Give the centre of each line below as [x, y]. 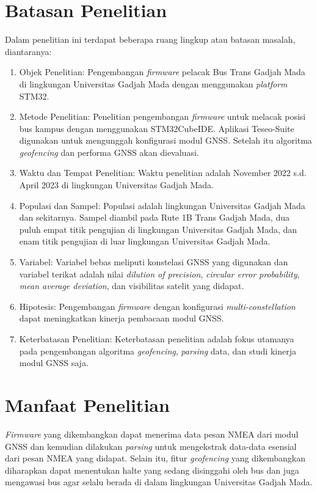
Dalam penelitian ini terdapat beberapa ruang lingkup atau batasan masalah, [150, 39]
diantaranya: [28, 51]
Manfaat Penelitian [87, 404]
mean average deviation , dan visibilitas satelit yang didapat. [132, 286]
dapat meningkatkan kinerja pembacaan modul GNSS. [122, 318]
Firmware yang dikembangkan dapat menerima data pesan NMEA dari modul [152, 434]
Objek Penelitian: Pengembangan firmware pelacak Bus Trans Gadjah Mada [162, 72]
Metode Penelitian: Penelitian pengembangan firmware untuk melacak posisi [162, 116]
